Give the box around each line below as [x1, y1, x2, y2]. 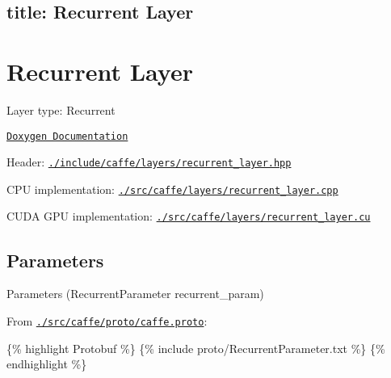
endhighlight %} [6, 355, 87, 372]
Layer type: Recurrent [6, 101, 116, 118]
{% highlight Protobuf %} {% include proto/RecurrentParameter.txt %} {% [6, 339, 385, 356]
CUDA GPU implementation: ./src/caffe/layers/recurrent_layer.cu [6, 208, 371, 225]
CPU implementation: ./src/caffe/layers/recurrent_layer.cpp [6, 180, 338, 197]
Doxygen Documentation [6, 130, 128, 142]
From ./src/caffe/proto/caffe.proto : [6, 312, 208, 329]
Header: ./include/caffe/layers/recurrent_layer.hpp [6, 153, 292, 170]
